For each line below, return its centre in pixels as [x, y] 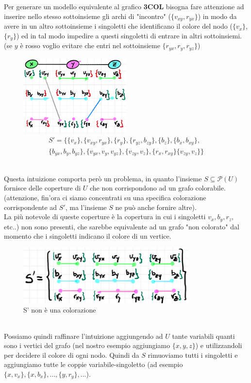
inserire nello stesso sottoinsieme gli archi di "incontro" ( [87, 16]
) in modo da [217, 16]
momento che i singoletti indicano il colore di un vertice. [88, 236]
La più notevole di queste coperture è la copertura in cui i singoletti [105, 217]
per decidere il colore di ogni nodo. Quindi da [72, 355]
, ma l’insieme [86, 207]
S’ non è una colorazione [60, 310]
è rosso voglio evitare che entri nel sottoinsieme [90, 45]
